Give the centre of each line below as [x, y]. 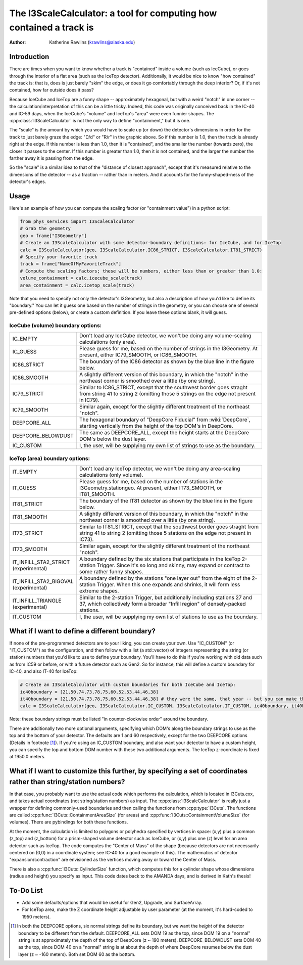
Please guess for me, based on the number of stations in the [151, 482]
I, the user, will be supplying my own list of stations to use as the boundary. [168, 617]
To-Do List [26, 890]
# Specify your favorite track [59, 257]
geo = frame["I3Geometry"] [53, 236]
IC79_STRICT [28, 394]
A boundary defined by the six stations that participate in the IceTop [160, 559]
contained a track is [52, 27]
